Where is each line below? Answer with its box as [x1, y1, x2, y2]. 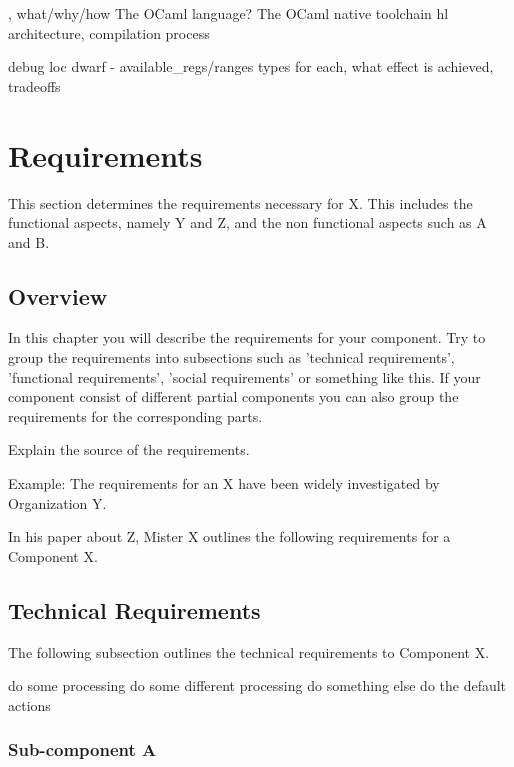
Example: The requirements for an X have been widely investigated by [8, 473, 440, 494]
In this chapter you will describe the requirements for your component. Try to [8, 327, 486, 348]
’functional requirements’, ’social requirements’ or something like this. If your [8, 366, 481, 387]
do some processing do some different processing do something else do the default [8, 675, 507, 696]
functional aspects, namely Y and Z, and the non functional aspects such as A [8, 212, 487, 233]
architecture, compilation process [8, 22, 210, 43]
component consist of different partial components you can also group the [8, 386, 459, 407]
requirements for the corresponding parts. [8, 405, 263, 426]
